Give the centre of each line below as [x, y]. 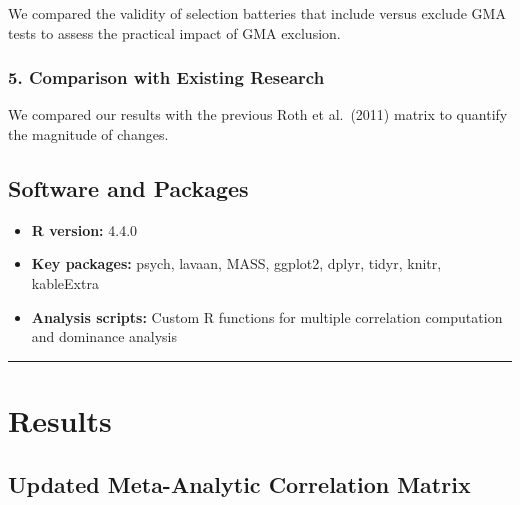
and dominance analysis [104, 336]
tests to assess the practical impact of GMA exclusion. [174, 32]
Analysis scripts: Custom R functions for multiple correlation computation [267, 316]
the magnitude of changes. [88, 134]
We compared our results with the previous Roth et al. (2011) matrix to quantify [258, 114]
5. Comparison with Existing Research [166, 77]
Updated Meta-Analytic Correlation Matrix [239, 483]
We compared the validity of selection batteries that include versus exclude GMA [257, 13]
